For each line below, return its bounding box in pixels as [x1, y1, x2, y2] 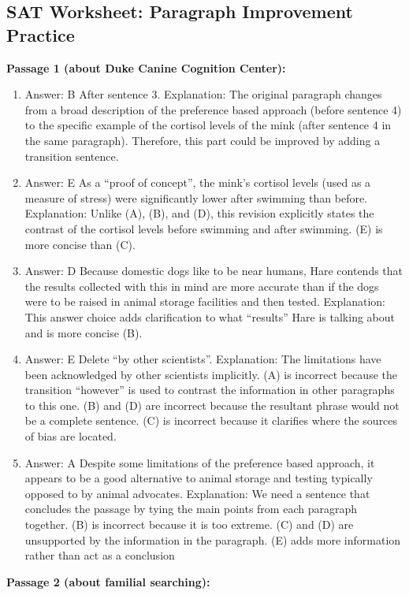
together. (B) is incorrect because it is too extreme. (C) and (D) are [24, 516, 354, 533]
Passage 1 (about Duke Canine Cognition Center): [6, 59, 286, 76]
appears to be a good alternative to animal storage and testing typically [24, 470, 373, 486]
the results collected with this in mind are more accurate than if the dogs [24, 277, 379, 294]
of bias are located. [24, 428, 117, 444]
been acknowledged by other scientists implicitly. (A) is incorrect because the [24, 366, 397, 382]
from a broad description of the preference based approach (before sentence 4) [24, 101, 402, 117]
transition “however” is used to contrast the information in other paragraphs [24, 381, 395, 398]
